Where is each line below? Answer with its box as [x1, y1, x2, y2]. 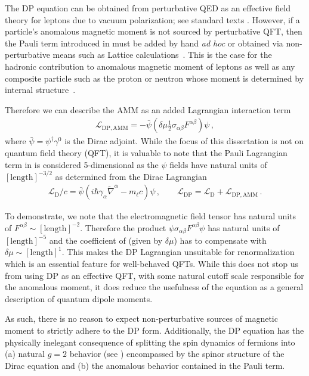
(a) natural [5, 347, 45, 360]
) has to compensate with [174, 234, 267, 246]
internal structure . [5, 83, 76, 96]
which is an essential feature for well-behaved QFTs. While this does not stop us [5, 257, 299, 270]
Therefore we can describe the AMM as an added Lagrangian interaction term [5, 103, 291, 116]
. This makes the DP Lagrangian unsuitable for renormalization [61, 246, 295, 258]
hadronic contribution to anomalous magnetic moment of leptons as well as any [5, 60, 295, 72]
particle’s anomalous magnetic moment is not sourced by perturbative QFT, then [5, 25, 302, 38]
